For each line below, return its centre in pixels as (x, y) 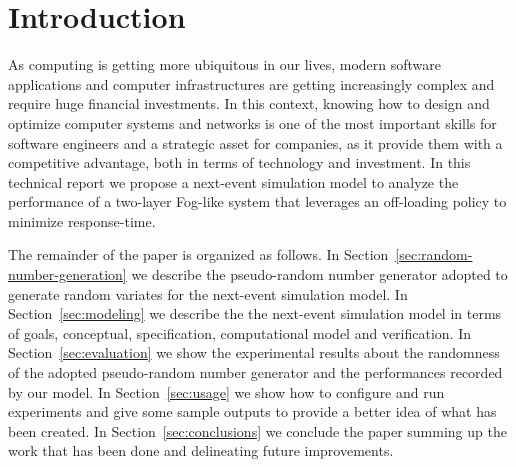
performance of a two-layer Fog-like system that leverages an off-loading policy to (257, 201)
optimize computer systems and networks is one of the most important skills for (252, 122)
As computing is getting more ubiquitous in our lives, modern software (224, 64)
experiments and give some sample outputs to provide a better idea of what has (252, 411)
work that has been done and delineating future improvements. (201, 450)
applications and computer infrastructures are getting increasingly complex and (251, 83)
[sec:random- (434, 254)
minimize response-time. (82, 220)
